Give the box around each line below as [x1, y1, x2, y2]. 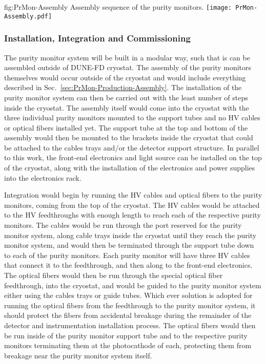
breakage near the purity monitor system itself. [4, 350, 152, 360]
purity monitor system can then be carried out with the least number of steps [4, 92, 248, 102]
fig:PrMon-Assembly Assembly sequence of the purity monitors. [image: [4, 2, 232, 12]
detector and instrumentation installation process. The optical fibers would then [4, 319, 256, 330]
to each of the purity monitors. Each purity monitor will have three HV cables [4, 249, 250, 260]
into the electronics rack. [4, 172, 81, 183]
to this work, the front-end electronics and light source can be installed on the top [4, 152, 262, 163]
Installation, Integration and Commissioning [4, 32, 191, 45]
